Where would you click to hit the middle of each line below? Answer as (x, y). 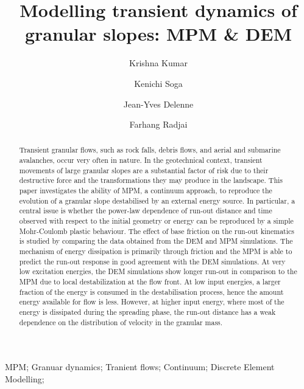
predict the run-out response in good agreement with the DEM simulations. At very (152, 261)
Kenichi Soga (158, 83)
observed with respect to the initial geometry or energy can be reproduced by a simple (156, 221)
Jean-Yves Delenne (158, 104)
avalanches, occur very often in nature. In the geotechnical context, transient (141, 160)
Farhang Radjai (158, 124)
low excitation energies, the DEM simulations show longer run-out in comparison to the (158, 271)
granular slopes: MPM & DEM (158, 34)
